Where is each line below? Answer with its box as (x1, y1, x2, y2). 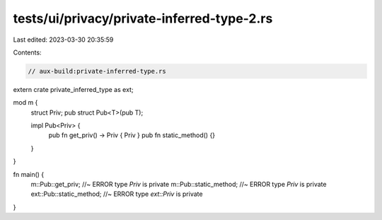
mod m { (13, 98, 38, 107)
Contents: (13, 48, 42, 57)
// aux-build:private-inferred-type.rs (28, 67, 166, 75)
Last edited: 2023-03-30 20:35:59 (13, 35, 114, 44)
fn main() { (13, 170, 45, 178)
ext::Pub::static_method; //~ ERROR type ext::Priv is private (30, 190, 203, 198)
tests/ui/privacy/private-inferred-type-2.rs (13, 11, 273, 26)
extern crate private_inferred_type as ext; (13, 85, 134, 93)
